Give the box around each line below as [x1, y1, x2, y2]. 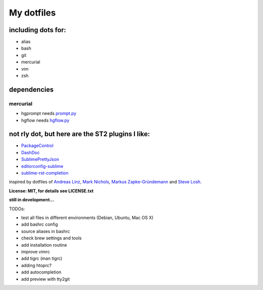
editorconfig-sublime [21, 163, 63, 169]
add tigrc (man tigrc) [21, 255, 63, 261]
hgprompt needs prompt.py [21, 110, 76, 116]
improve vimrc [21, 249, 50, 254]
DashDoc [21, 149, 40, 155]
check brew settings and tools [21, 235, 82, 241]
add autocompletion [21, 269, 62, 275]
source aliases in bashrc [21, 228, 70, 234]
